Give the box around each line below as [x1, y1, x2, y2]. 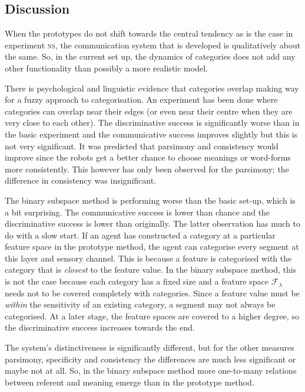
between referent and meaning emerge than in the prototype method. [5, 375, 254, 388]
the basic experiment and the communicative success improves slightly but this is [5, 128, 298, 140]
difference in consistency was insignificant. [5, 174, 156, 187]
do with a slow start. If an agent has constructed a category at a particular [5, 228, 276, 241]
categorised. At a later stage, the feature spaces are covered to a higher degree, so [5, 309, 299, 322]
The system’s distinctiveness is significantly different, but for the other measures [5, 341, 294, 354]
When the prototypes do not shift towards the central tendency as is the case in [5, 27, 293, 40]
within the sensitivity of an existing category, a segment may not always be [5, 298, 276, 311]
